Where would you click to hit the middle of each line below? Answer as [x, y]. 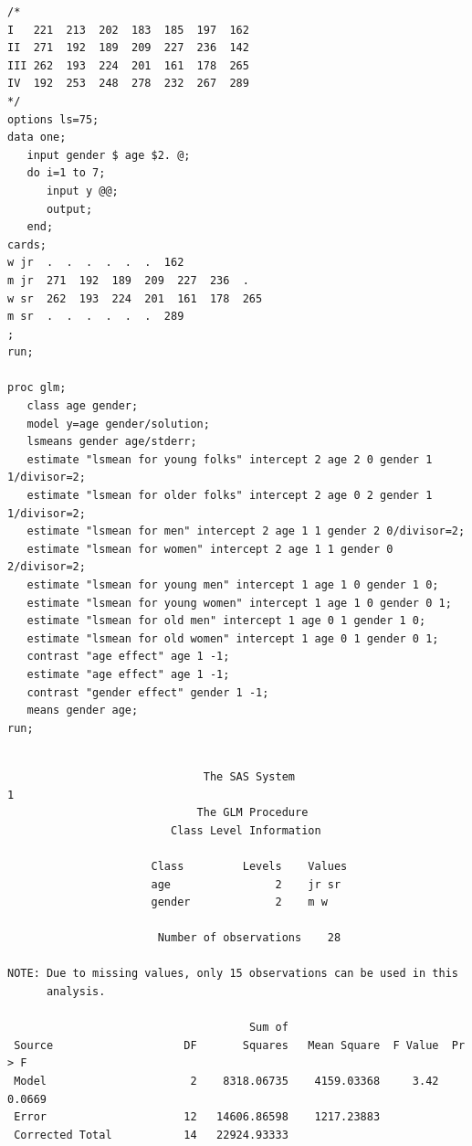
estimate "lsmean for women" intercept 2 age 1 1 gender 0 [210, 549]
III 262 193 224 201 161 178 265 [128, 65]
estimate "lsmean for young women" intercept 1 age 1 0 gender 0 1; [239, 603]
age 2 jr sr [246, 884]
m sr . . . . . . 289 [96, 317]
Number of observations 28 [249, 938]
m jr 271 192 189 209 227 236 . [128, 280]
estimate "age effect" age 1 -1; [128, 674]
